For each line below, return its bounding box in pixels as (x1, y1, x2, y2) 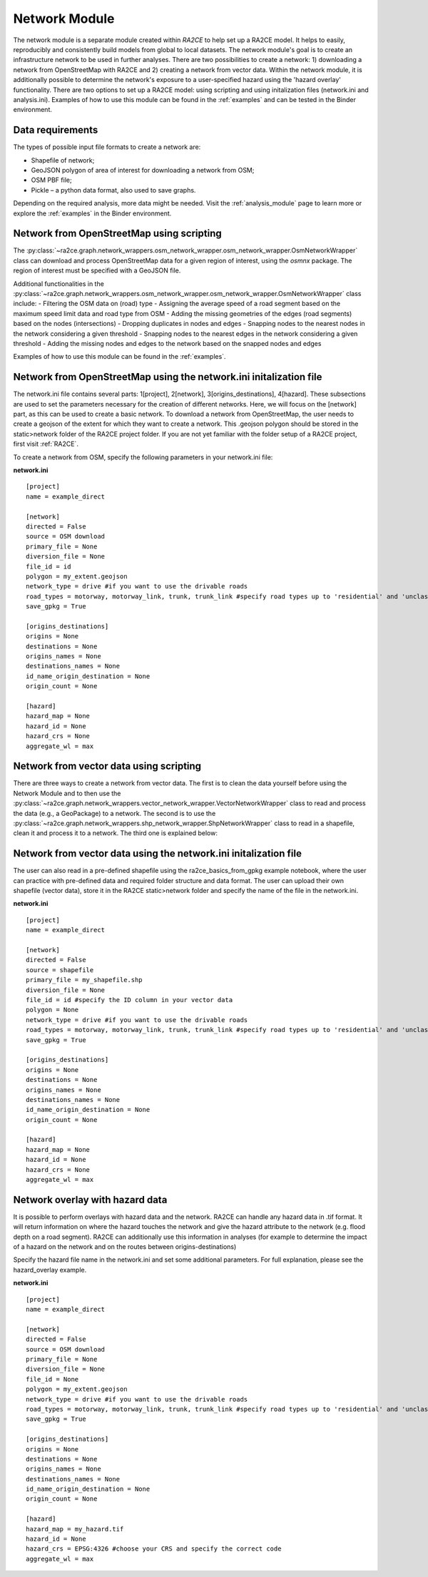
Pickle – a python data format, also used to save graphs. (31, 185, 196, 194)
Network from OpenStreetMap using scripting (13, 228, 222, 240)
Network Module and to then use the (13, 789, 121, 797)
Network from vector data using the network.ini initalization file (13, 847, 302, 859)
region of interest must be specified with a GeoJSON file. (13, 266, 181, 275)
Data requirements (13, 124, 98, 136)
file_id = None (26, 1375, 79, 1383)
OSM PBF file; (31, 175, 72, 185)
